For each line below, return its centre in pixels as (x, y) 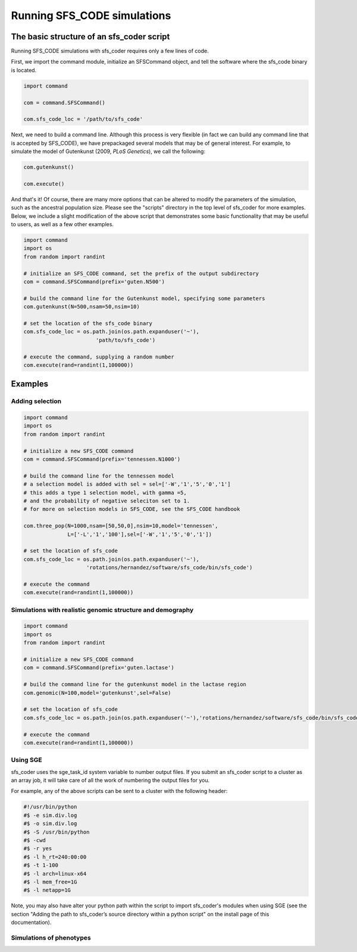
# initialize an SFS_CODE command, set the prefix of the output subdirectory (141, 273)
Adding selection (36, 401)
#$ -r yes (38, 849)
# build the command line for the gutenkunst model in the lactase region (135, 684)
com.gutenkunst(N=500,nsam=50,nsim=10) (82, 307)
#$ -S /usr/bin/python (57, 832)
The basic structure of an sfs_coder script (90, 37)
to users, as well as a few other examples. (62, 224)
